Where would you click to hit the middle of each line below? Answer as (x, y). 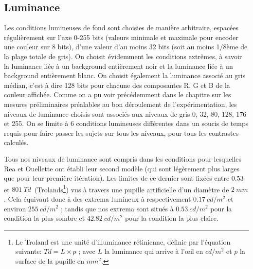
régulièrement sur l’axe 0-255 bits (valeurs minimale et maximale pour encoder (121, 37)
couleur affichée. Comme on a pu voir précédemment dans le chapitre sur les (117, 94)
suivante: (28, 251)
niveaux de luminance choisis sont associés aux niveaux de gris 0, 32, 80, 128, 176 (125, 114)
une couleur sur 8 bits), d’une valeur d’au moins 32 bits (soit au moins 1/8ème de (126, 47)
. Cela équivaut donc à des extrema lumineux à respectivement (98, 198)
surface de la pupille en (50, 260)
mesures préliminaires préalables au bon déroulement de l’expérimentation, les (120, 104)
